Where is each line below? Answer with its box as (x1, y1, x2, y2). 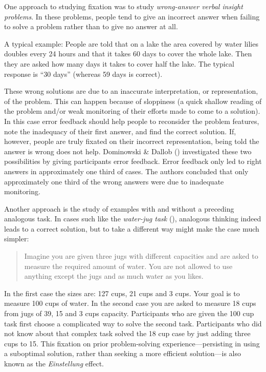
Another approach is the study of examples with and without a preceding (4, 203, 234, 214)
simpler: (4, 233, 29, 244)
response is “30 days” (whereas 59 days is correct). (4, 68, 163, 79)
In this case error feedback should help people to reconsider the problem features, (4, 115, 259, 126)
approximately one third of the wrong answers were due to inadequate (4, 176, 224, 187)
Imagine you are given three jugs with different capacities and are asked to (24, 251, 258, 261)
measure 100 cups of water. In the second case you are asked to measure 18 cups (4, 298, 256, 308)
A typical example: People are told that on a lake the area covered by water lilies (4, 38, 258, 49)
